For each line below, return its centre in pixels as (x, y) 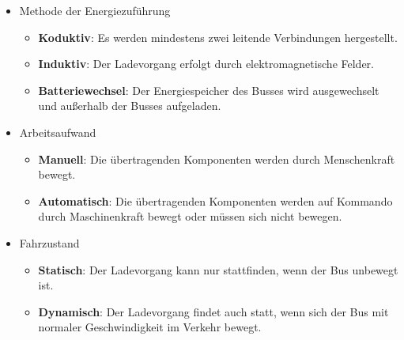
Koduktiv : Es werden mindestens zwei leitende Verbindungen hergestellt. (218, 37)
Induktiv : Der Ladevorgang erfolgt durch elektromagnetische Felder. (206, 64)
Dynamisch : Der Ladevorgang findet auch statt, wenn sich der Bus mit (213, 311)
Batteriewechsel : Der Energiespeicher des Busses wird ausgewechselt (209, 90)
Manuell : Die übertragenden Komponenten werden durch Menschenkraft (217, 159)
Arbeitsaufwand (58, 132)
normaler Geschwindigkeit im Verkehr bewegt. (150, 327)
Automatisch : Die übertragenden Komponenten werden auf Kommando (215, 200)
